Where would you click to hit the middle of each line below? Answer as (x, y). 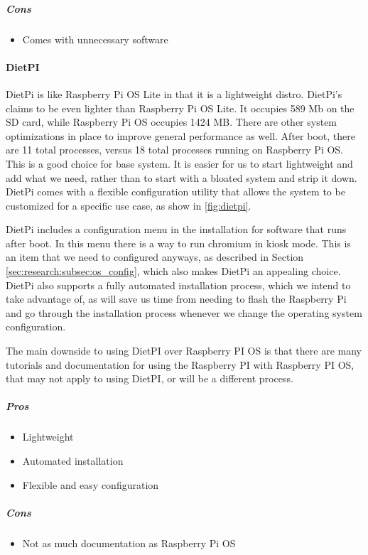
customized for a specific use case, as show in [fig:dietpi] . (129, 205)
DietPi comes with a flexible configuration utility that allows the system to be (175, 192)
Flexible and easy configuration (91, 484)
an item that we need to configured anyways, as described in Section (155, 257)
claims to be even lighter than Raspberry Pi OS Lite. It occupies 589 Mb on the (180, 108)
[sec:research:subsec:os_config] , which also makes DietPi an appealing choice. (173, 271)
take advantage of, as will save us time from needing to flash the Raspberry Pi (176, 299)
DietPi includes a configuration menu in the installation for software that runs (176, 229)
